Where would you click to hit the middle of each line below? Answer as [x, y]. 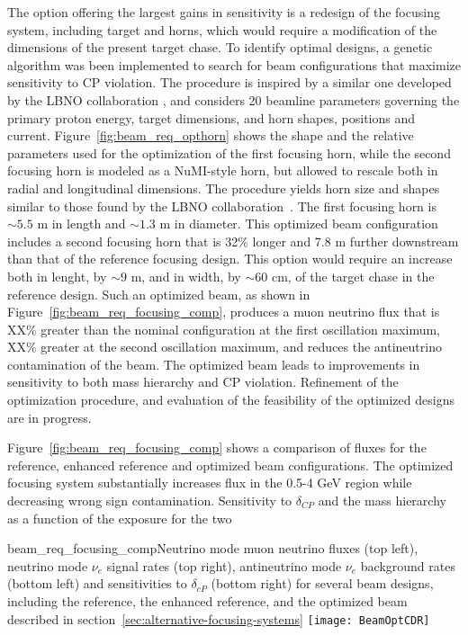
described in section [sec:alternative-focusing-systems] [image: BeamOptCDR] [219, 618]
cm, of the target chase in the [353, 276]
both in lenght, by [57, 276]
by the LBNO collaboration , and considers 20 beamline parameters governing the [234, 99]
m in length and [81, 224]
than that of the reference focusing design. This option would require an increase [230, 259]
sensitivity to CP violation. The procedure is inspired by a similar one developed [229, 82]
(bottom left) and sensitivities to [97, 583]
